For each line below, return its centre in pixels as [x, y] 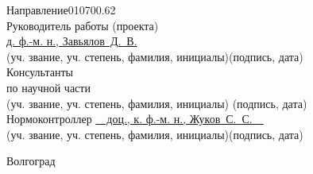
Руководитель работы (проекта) [83, 25]
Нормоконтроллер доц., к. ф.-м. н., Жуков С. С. [129, 119]
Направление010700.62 [61, 10]
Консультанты [40, 72]
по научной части [48, 87]
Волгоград [31, 161]
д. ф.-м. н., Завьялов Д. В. [72, 41]
